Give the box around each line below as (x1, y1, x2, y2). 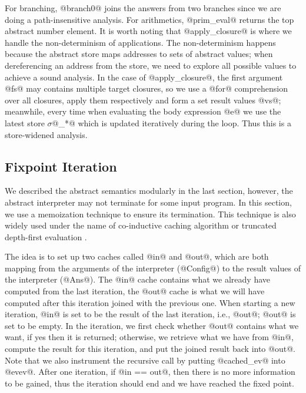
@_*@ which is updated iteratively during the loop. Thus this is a (52, 116, 291, 129)
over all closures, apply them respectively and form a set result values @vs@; (5, 93, 281, 106)
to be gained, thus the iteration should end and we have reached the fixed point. (5, 377, 294, 389)
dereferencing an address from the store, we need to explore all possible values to (5, 59, 297, 71)
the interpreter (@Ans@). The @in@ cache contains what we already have (5, 273, 271, 285)
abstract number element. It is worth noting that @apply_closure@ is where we (5, 25, 292, 37)
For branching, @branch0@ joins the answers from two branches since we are (5, 2, 281, 14)
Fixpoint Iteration (5, 157, 117, 175)
